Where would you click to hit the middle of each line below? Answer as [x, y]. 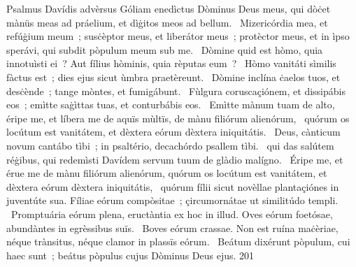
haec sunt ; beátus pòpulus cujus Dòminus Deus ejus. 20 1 [130, 255]
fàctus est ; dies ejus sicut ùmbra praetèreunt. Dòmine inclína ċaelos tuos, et [173, 77]
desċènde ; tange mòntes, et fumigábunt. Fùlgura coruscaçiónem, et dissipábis [176, 91]
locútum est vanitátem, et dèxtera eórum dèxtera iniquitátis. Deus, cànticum [173, 132]
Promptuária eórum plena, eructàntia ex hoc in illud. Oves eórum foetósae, [172, 214]
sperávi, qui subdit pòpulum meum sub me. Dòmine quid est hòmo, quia [165, 49]
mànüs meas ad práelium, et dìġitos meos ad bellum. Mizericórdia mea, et [167, 22]
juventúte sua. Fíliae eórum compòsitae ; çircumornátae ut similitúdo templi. [172, 200]
